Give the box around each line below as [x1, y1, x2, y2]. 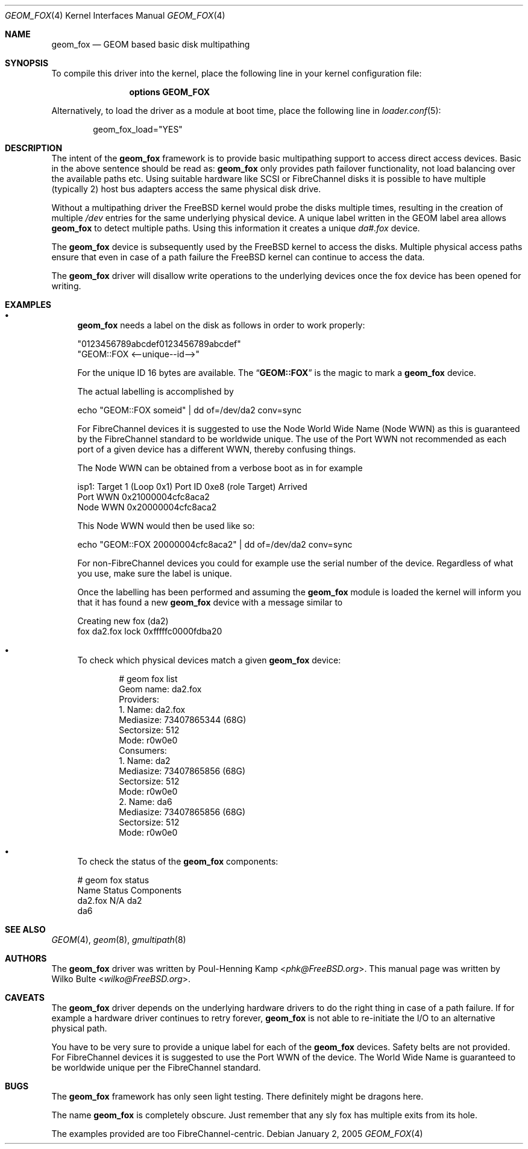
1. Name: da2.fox [119, 704, 186, 715]
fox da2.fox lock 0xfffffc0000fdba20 [77, 626, 222, 636]
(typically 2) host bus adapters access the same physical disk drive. [51, 184, 321, 194]
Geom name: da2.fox [119, 684, 202, 694]
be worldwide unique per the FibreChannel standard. [51, 1062, 261, 1072]
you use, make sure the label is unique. [77, 568, 232, 578]
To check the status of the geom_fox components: [77, 856, 278, 866]
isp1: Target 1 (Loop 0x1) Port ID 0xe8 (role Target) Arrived [77, 481, 307, 492]
